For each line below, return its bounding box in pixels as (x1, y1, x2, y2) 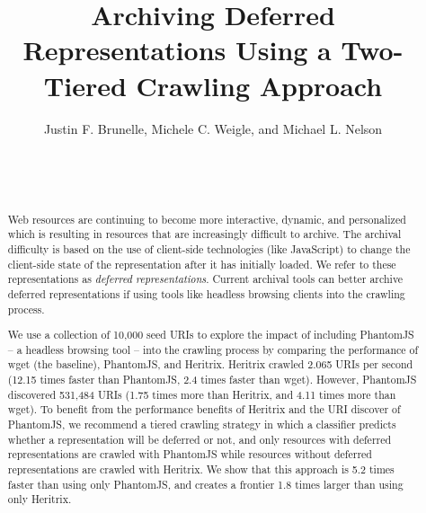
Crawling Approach (136, 66, 383, 103)
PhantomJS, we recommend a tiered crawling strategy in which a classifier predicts (7, 417, 396, 432)
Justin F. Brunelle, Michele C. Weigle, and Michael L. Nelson (43, 119, 383, 137)
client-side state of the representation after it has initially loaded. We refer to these (7, 256, 396, 271)
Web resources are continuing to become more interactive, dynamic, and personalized (7, 211, 406, 226)
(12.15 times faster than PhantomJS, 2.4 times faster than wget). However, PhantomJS (7, 372, 417, 387)
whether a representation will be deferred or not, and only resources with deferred (7, 431, 392, 447)
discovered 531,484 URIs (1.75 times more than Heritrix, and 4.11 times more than (7, 386, 396, 402)
